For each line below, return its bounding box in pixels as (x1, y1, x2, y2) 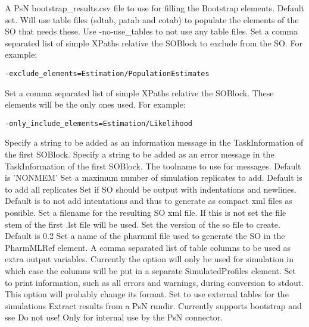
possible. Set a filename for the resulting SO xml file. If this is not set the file (5, 206, 286, 219)
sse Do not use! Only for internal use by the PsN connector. (5, 311, 223, 323)
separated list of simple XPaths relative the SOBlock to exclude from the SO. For (5, 36, 302, 49)
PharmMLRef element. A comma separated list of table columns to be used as (5, 241, 291, 253)
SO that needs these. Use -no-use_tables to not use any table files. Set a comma (5, 25, 298, 37)
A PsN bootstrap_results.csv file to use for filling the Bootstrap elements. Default (5, 2, 305, 14)
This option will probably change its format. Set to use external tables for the (5, 288, 289, 300)
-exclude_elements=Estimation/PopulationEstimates (5, 69, 210, 78)
